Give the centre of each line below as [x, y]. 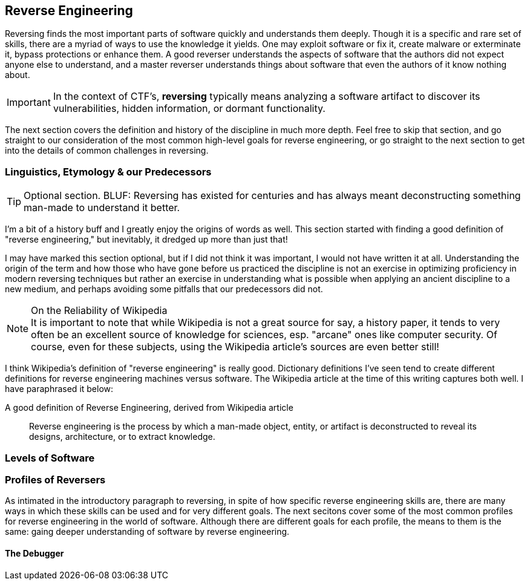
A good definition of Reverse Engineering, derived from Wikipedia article [149, 408]
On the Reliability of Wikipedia [99, 311]
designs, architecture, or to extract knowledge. [122, 437]
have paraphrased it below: [59, 389]
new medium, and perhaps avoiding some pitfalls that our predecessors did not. [164, 289]
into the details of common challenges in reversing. [107, 151]
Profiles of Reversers [55, 479]
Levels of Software [50, 458]
